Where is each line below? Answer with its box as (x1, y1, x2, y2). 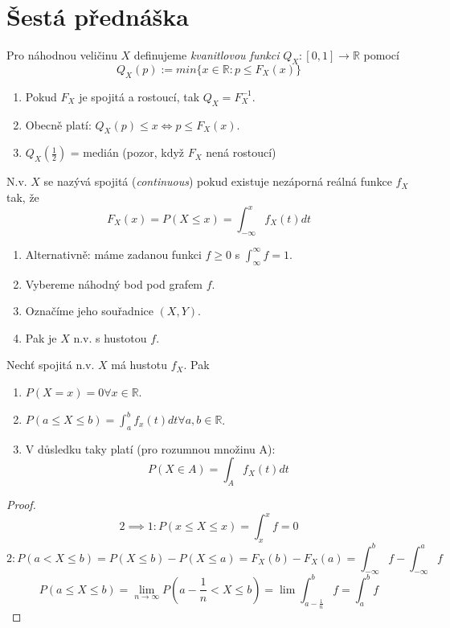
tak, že (6, 188, 39, 205)
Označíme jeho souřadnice (25, 302, 153, 319)
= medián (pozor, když (70, 144, 185, 161)
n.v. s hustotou (73, 329, 147, 346)
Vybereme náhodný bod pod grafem (25, 275, 203, 292)
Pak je (25, 329, 57, 346)
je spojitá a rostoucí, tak (79, 88, 200, 105)
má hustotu (111, 356, 167, 373)
